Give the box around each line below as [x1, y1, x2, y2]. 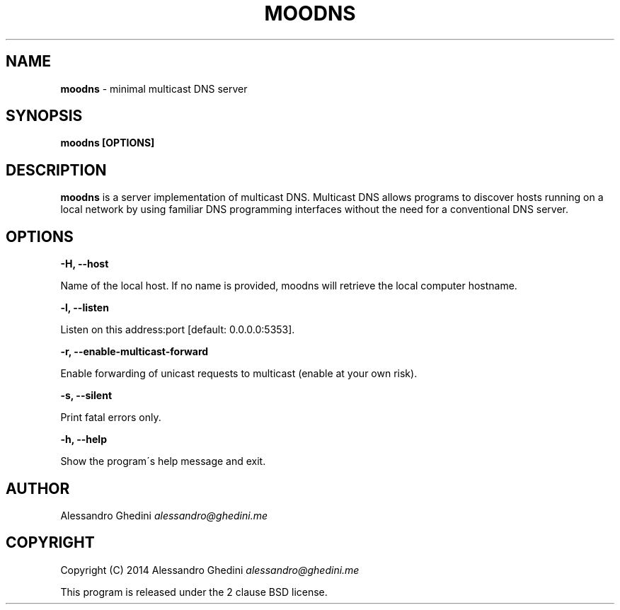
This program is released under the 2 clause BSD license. [60, 585, 328, 598]
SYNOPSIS [6, 107, 83, 125]
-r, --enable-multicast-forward [60, 345, 209, 358]
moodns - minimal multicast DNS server [60, 82, 248, 95]
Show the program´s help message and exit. [60, 455, 266, 468]
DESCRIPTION [6, 161, 107, 179]
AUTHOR [6, 479, 70, 497]
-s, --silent [60, 389, 113, 402]
